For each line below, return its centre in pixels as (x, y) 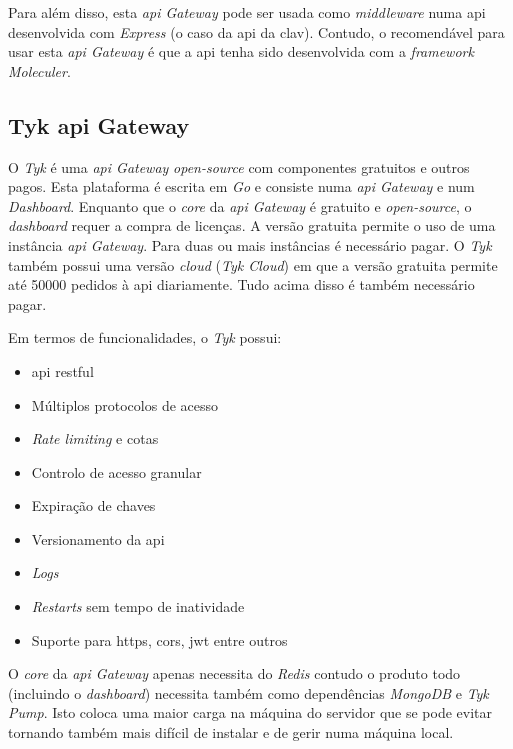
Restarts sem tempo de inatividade (138, 606)
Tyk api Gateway (99, 124)
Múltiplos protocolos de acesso (125, 404)
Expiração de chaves (93, 505)
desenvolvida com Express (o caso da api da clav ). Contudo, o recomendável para (256, 31)
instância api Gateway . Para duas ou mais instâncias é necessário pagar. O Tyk (250, 244)
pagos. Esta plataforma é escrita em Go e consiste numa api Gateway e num (241, 186)
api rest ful (62, 370)
